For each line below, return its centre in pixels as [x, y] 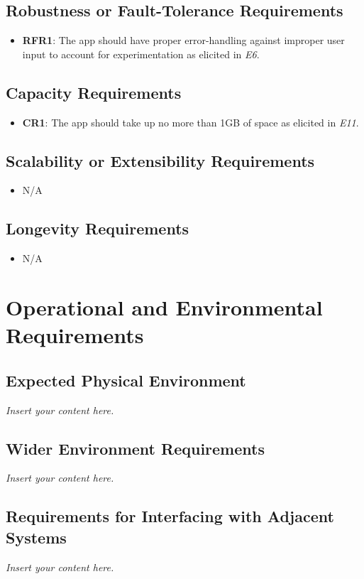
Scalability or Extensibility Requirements [160, 160]
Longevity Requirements [98, 228]
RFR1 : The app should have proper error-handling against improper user [183, 40]
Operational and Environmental [164, 307]
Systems [36, 537]
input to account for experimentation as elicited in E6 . [141, 54]
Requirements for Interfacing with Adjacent [170, 516]
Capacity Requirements [94, 92]
